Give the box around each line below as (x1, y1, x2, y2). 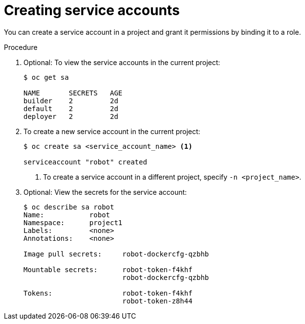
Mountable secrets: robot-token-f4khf (23, 265, 193, 274)
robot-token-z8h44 (122, 297, 193, 305)
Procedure (4, 43, 38, 51)
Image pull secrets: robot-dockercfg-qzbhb (23, 250, 209, 258)
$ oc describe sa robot (23, 203, 114, 211)
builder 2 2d (23, 96, 118, 105)
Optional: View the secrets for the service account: (23, 187, 187, 196)
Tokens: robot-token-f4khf (23, 289, 193, 297)
